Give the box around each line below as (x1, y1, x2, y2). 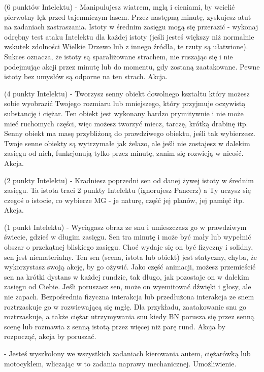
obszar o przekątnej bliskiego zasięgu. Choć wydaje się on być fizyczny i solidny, (4, 242, 253, 252)
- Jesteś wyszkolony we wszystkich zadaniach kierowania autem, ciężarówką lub (4, 348, 251, 358)
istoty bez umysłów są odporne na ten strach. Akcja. (4, 71, 168, 82)
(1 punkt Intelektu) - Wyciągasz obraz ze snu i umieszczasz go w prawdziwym (4, 221, 247, 232)
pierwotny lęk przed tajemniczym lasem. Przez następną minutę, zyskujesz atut (4, 11, 251, 22)
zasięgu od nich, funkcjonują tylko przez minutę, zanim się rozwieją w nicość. (4, 148, 244, 158)
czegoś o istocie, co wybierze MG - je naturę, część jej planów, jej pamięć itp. (4, 194, 244, 205)
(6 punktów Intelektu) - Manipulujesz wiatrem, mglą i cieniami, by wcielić (4, 2, 235, 12)
